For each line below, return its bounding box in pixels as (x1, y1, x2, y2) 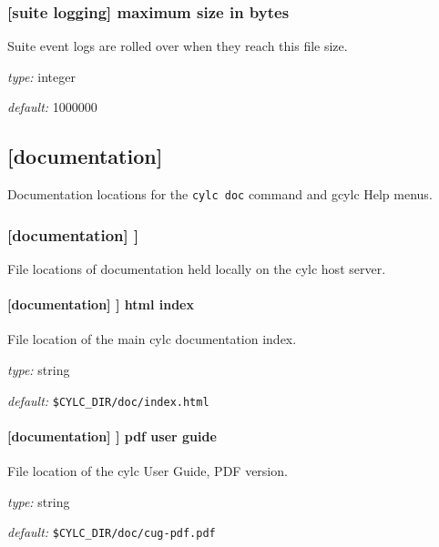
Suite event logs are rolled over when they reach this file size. (7, 36, 348, 56)
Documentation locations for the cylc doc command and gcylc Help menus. (7, 185, 433, 204)
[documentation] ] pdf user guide (7, 426, 217, 445)
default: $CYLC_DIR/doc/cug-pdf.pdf (7, 522, 216, 542)
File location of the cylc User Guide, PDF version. (7, 461, 288, 481)
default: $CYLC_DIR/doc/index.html (7, 390, 209, 410)
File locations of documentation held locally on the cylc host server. (7, 259, 386, 279)
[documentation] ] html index (7, 295, 194, 314)
